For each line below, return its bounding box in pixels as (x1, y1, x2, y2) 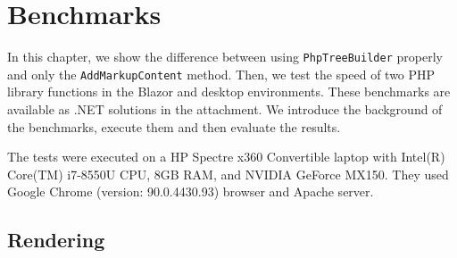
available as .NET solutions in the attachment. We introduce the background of (7, 100, 443, 119)
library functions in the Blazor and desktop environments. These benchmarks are (7, 82, 451, 101)
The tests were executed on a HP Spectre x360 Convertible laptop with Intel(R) (7, 147, 445, 166)
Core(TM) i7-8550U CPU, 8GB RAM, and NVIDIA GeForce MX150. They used (7, 164, 449, 183)
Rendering (7, 226, 105, 254)
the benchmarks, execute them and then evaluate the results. (7, 117, 341, 136)
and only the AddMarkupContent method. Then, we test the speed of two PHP (7, 64, 436, 83)
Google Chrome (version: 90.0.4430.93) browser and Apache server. (7, 182, 374, 201)
